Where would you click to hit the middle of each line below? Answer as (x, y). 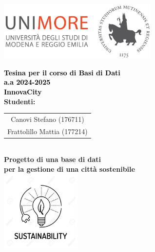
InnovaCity (23, 91)
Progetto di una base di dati (53, 159)
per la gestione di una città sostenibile (69, 169)
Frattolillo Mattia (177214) (48, 131)
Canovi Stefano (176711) (48, 119)
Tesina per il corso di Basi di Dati (62, 72)
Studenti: (20, 101)
